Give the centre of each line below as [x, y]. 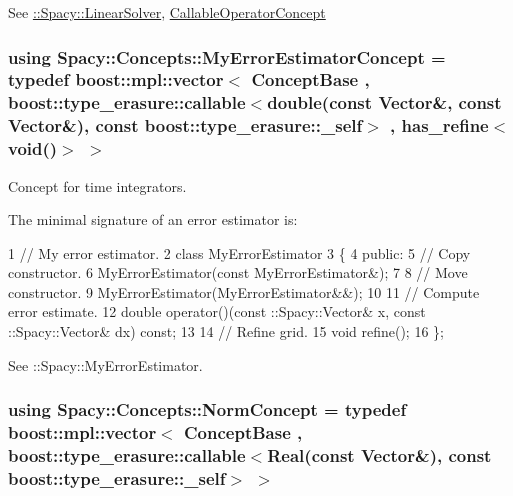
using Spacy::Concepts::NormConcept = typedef [207, 409]
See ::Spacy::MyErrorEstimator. [105, 364]
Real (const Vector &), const [379, 455]
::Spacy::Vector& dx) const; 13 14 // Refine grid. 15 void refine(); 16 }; [226, 331]
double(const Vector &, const [384, 102]
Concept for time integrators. [97, 185]
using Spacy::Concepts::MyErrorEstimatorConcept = [227, 56]
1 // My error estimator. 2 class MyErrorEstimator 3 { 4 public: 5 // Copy [239, 252]
